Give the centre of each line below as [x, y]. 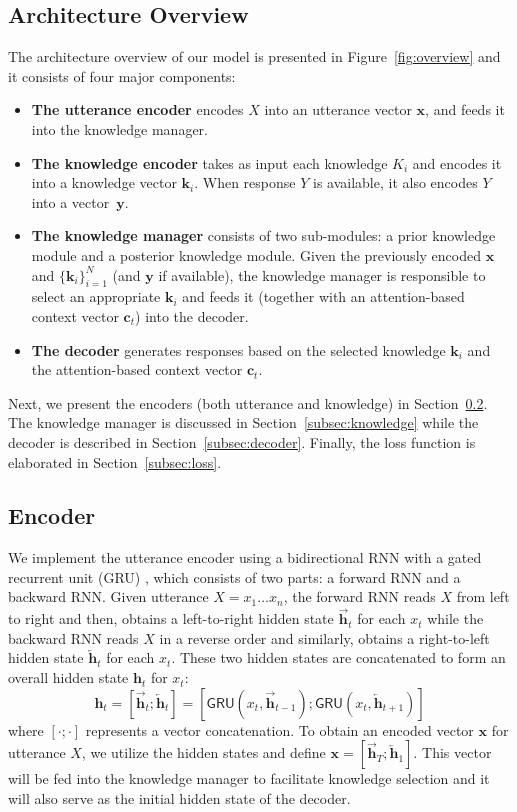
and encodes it [457, 162]
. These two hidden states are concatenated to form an [338, 657]
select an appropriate [96, 296]
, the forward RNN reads [359, 596]
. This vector [452, 752]
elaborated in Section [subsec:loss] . [115, 461]
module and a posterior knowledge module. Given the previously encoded [256, 254]
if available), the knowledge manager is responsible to [322, 274]
